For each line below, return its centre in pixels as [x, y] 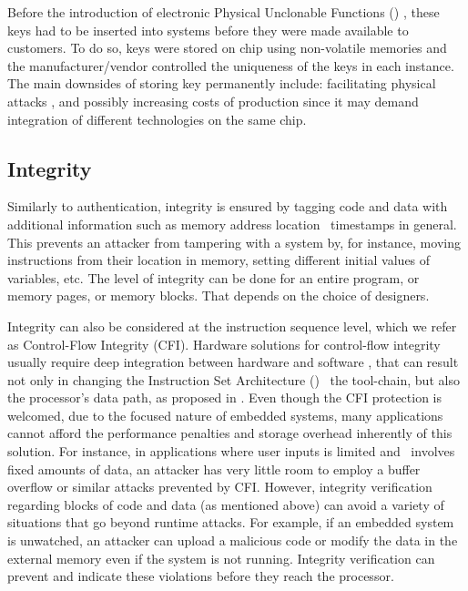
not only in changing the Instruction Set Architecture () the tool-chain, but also [234, 379]
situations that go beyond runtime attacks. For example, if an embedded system [231, 522]
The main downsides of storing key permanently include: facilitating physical [222, 83]
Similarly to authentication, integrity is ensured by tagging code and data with [228, 206]
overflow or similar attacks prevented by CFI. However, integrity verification [220, 487]
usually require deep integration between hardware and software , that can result [233, 362]
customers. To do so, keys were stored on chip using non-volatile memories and [227, 48]
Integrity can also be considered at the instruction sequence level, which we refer [232, 326]
